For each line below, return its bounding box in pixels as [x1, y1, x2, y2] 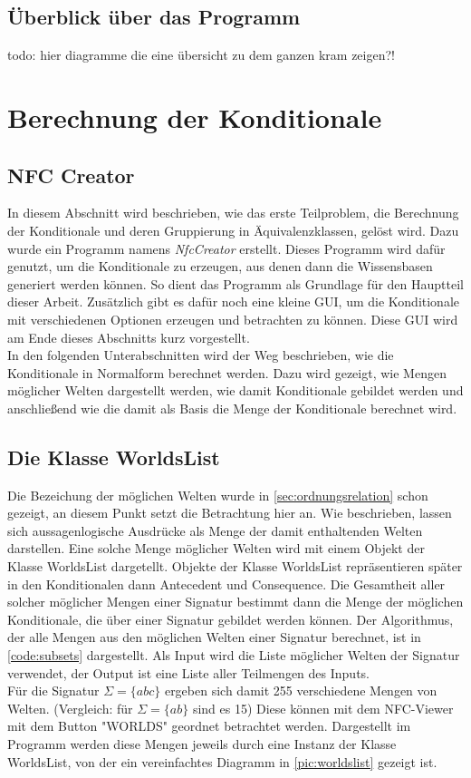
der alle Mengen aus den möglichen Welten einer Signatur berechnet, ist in [7, 627, 421, 647]
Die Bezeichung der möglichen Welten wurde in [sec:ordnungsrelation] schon [7, 485, 428, 504]
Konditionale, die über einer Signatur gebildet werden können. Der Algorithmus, [7, 609, 454, 628]
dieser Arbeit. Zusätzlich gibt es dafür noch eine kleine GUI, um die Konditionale [7, 292, 460, 311]
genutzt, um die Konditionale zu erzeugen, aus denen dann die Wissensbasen [7, 257, 433, 276]
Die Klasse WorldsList [7, 442, 220, 471]
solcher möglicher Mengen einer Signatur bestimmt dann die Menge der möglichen [7, 592, 464, 611]
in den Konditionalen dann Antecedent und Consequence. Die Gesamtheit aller [7, 574, 446, 593]
